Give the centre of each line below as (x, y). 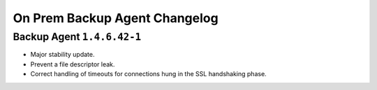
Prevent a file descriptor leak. (73, 64)
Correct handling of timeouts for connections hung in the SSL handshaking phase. (148, 74)
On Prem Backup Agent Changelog (116, 18)
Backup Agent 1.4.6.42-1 (77, 37)
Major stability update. (62, 55)
